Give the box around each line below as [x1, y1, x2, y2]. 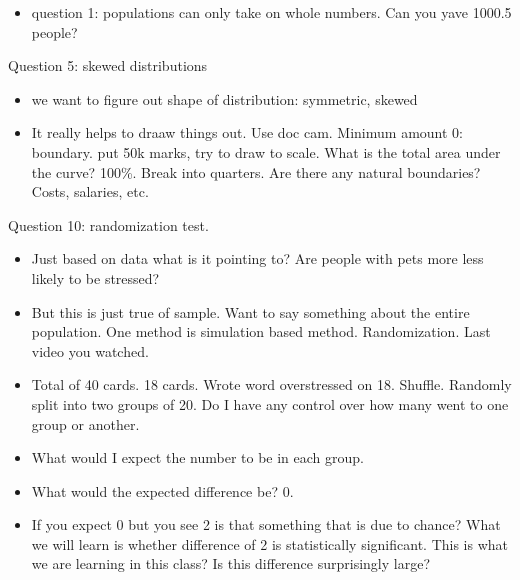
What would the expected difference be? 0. [31, 480, 294, 501]
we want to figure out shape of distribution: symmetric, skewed [31, 88, 418, 109]
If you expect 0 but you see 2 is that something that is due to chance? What [31, 514, 501, 535]
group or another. [31, 413, 140, 434]
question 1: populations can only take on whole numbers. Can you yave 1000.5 [31, 2, 512, 22]
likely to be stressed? [31, 267, 160, 288]
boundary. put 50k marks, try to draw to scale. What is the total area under [31, 141, 501, 162]
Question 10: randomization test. [8, 214, 209, 235]
